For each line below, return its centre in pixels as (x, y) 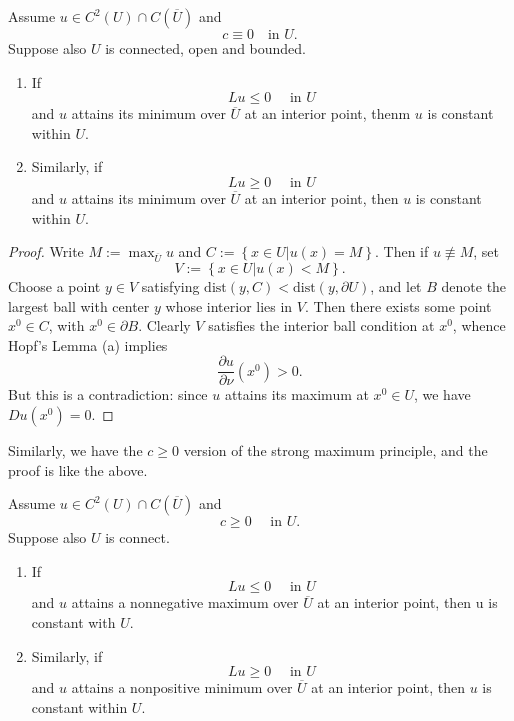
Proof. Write (46, 251)
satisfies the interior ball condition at (321, 325)
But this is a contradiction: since (108, 394)
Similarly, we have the (75, 449)
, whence (479, 325)
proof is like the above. (78, 469)
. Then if (402, 251)
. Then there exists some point (398, 305)
